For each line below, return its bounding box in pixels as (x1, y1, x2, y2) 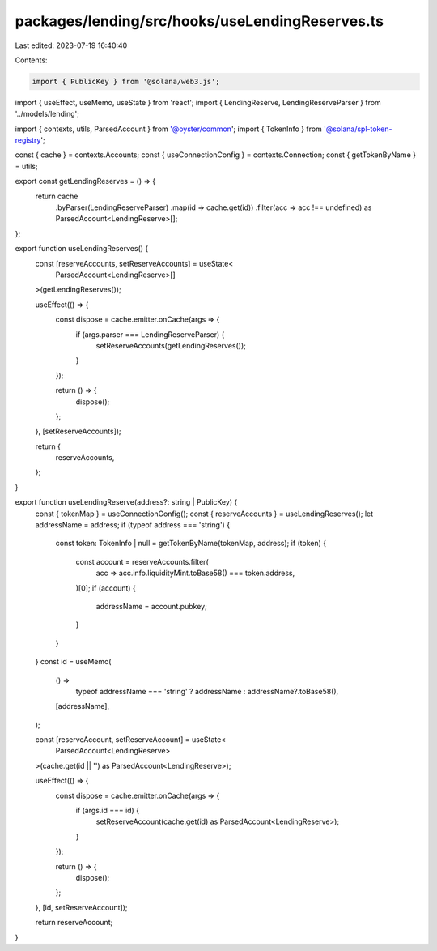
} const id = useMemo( (35, 657, 112, 667)
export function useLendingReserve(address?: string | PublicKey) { (15, 497, 238, 507)
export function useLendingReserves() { (15, 244, 149, 254)
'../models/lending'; (15, 109, 80, 119)
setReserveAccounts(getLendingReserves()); (95, 340, 247, 350)
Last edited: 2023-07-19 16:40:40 (15, 41, 128, 50)
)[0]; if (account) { (75, 583, 137, 593)
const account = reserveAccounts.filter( (75, 557, 210, 566)
